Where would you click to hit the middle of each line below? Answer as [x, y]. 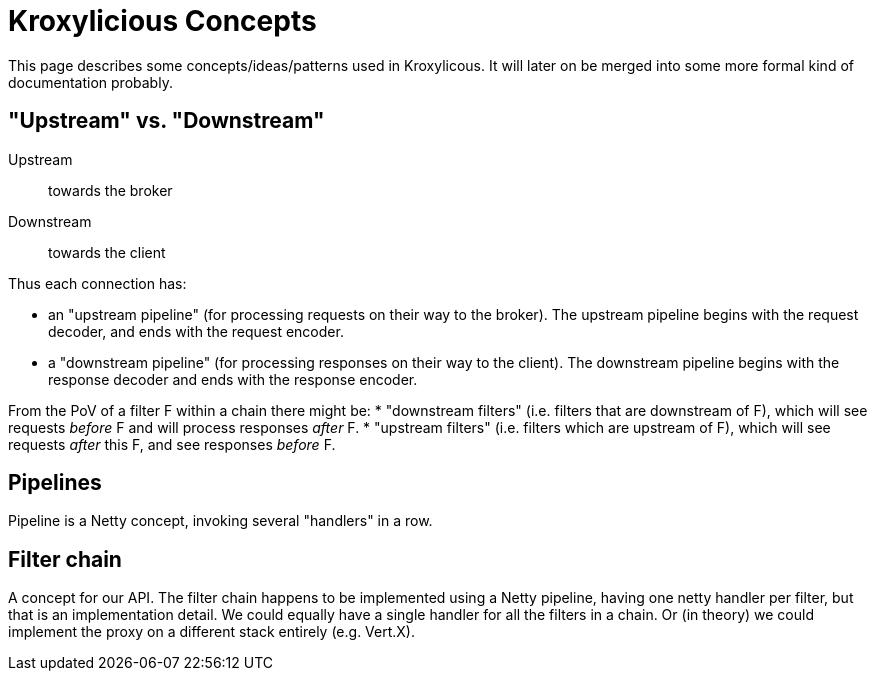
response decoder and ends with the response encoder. [233, 379]
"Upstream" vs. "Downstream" [166, 121]
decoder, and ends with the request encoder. [196, 331]
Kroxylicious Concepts [162, 21]
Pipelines [55, 483]
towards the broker [110, 190]
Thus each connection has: [97, 283]
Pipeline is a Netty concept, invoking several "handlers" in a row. [220, 521]
